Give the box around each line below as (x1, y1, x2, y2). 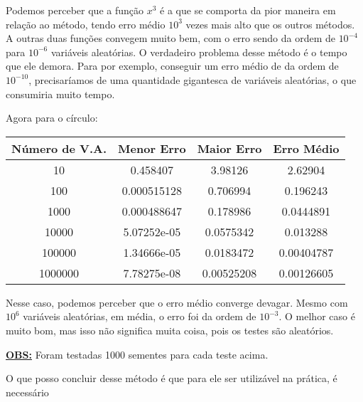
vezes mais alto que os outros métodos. (185, 16, 355, 31)
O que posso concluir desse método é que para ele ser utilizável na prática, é (6, 371, 337, 386)
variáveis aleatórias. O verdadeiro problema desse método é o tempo (50, 44, 347, 59)
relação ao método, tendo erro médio (6, 16, 166, 31)
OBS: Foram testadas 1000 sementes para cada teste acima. (6, 347, 269, 361)
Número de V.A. (11, 139, 107, 157)
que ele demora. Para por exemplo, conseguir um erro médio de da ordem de (6, 58, 339, 73)
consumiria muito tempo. (6, 86, 115, 101)
